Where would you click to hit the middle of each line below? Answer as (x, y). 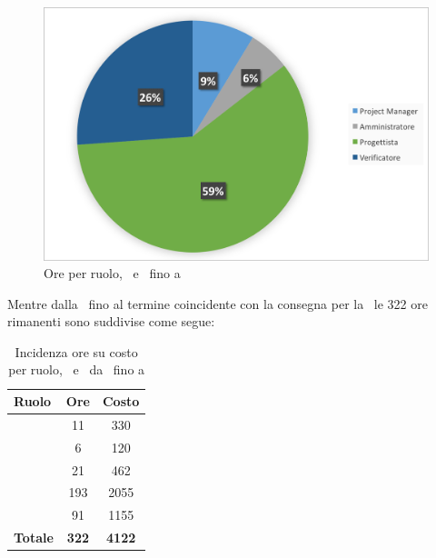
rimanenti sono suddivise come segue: (111, 321)
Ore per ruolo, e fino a (112, 273)
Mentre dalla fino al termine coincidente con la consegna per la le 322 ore (218, 303)
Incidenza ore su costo (76, 351)
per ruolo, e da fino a (77, 369)
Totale (34, 538)
